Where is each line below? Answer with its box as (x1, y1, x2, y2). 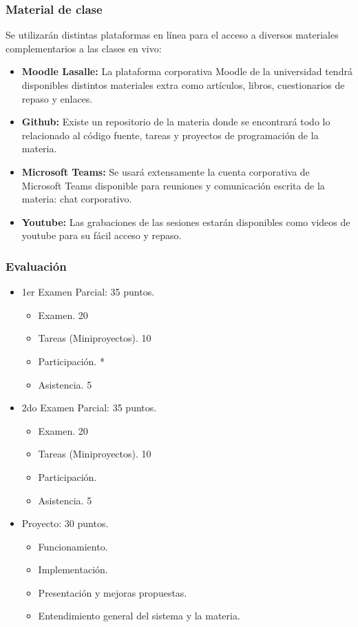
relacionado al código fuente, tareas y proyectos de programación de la (21, 127, 319, 142)
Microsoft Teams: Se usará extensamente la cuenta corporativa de (21, 164, 310, 178)
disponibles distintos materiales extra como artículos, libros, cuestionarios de (21, 78, 345, 92)
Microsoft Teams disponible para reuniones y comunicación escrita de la (21, 178, 325, 192)
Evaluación (6, 257, 67, 274)
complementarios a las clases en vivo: (6, 41, 162, 55)
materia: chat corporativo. (21, 192, 132, 206)
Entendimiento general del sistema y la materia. (38, 608, 240, 623)
